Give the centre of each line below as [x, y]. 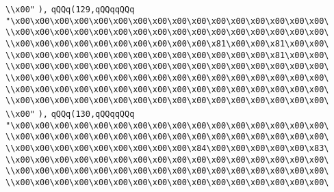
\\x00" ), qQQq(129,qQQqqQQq [70, 10]
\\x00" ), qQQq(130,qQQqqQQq [70, 114]
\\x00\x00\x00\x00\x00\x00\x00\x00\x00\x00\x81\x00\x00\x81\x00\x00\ [167, 43]
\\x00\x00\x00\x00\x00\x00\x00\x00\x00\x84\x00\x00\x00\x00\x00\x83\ [167, 148]
